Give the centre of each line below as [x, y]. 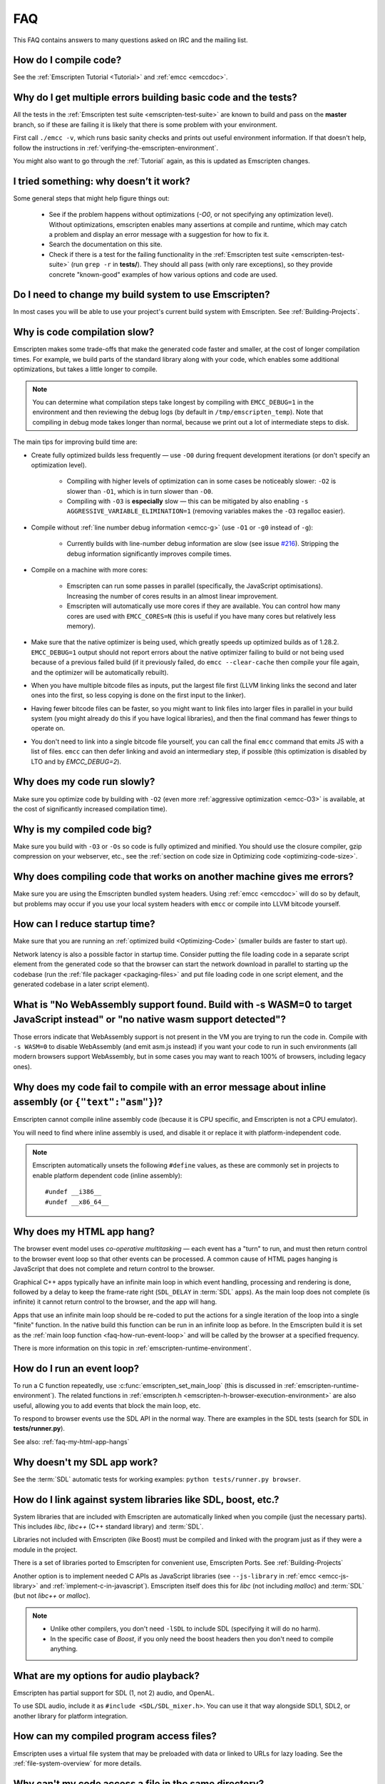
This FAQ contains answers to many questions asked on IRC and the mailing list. [130, 40]
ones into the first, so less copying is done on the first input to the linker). [138, 695]
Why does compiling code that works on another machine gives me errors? [184, 877]
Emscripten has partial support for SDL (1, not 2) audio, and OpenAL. [114, 1693]
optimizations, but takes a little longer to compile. [86, 369]
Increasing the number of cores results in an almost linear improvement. [172, 596]
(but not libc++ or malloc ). [52, 1596]
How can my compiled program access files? [115, 1737]
